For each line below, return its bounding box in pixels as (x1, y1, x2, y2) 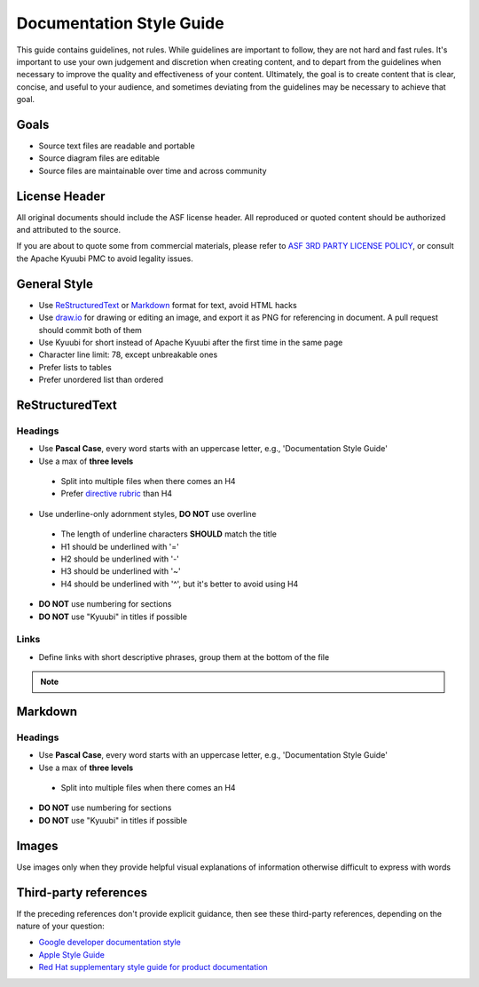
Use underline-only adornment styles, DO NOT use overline (38, 508, 257, 519)
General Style (16, 276, 93, 291)
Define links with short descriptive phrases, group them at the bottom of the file (38, 651, 330, 662)
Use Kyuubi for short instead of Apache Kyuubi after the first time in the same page (38, 337, 343, 347)
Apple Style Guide (38, 949, 106, 959)
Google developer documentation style (38, 937, 182, 948)
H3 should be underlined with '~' (60, 566, 181, 577)
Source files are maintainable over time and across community (38, 165, 267, 176)
